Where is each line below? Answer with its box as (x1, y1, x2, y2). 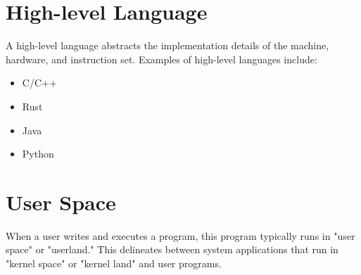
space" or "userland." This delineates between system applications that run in (6, 242, 338, 257)
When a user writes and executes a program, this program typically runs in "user (6, 228, 355, 243)
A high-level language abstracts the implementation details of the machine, (6, 38, 329, 53)
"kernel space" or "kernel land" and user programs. (6, 256, 222, 270)
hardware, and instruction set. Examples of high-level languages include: (6, 51, 317, 66)
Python (22, 146, 54, 161)
